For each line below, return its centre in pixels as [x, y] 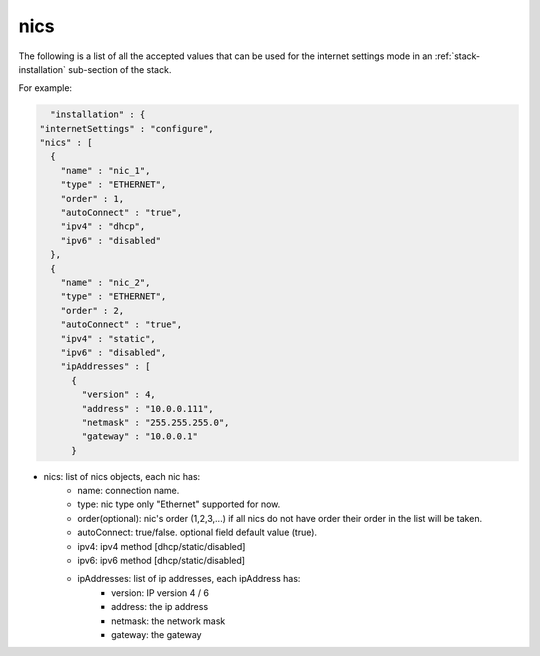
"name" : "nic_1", [105, 170]
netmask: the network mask [168, 621]
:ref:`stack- [457, 56]
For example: [45, 88]
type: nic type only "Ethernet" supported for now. [179, 504]
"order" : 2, [92, 310]
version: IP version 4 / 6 [160, 592]
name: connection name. [128, 491]
